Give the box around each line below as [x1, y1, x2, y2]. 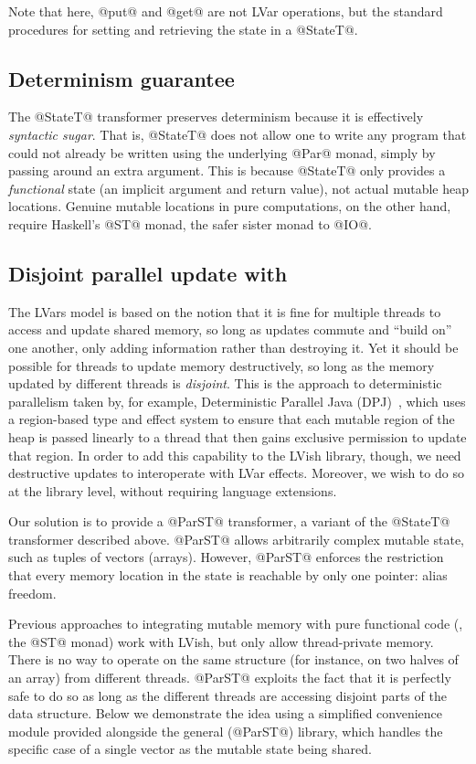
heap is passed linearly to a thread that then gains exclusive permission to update [8, 427, 467, 446]
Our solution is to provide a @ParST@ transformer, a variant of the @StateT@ [8, 512, 450, 531]
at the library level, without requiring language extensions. [8, 481, 337, 500]
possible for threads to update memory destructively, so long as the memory [8, 355, 435, 375]
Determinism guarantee [8, 64, 235, 92]
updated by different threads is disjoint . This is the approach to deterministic [8, 374, 442, 393]
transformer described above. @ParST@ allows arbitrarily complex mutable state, [8, 529, 464, 548]
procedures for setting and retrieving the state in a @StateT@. [8, 19, 358, 38]
